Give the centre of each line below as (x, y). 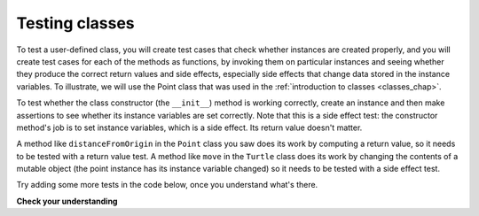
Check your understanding (67, 201)
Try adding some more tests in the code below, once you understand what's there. (167, 185)
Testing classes (75, 23)
